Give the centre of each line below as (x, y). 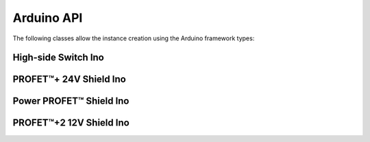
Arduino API (48, 18)
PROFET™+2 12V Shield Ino (71, 123)
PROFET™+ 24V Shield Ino (69, 80)
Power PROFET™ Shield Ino (71, 101)
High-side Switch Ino (58, 58)
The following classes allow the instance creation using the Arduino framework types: (134, 38)
